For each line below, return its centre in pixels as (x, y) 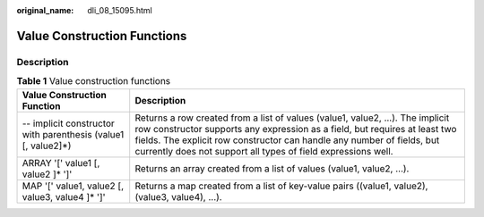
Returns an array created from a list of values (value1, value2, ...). (272, 168)
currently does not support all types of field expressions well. (264, 151)
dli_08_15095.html (120, 10)
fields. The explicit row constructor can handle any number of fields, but (287, 140)
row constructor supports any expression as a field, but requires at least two (296, 129)
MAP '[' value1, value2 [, (73, 186)
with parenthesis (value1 (73, 134)
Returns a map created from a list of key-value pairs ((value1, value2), (281, 186)
